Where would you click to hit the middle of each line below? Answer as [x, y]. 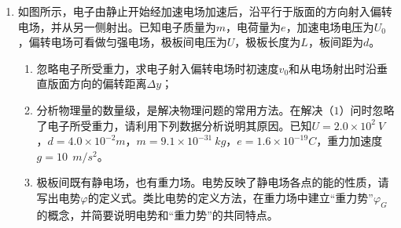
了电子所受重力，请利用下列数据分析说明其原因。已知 [174, 125]
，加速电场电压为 [330, 26]
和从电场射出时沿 [333, 68]
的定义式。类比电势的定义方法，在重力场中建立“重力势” [230, 197]
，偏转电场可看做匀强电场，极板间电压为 [122, 42]
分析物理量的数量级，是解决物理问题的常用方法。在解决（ [185, 109]
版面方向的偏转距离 [97, 83]
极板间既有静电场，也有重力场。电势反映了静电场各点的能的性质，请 [213, 182]
